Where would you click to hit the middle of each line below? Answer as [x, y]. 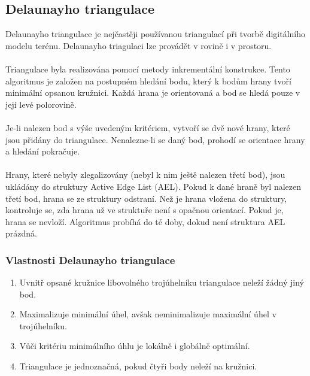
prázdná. [21, 233]
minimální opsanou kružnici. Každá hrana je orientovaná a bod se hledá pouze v [153, 93]
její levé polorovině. [41, 104]
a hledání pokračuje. [43, 151]
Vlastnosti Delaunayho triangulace [90, 260]
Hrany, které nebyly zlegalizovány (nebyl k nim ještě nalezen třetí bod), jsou [145, 175]
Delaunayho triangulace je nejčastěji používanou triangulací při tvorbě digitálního [156, 34]
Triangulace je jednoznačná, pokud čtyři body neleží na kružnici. [138, 366]
